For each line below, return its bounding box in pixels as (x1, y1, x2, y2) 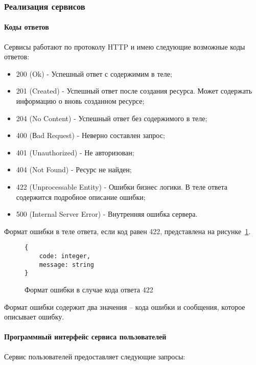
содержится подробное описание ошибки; (16, 191, 146, 202)
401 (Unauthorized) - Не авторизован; (16, 147, 134, 157)
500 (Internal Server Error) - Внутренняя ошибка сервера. (16, 209, 198, 219)
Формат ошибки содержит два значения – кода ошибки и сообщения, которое (4, 301, 245, 312)
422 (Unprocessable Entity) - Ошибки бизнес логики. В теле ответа (16, 181, 227, 192)
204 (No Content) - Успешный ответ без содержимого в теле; (16, 112, 207, 123)
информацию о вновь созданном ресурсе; (16, 96, 145, 106)
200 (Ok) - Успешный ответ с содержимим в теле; (16, 68, 172, 79)
